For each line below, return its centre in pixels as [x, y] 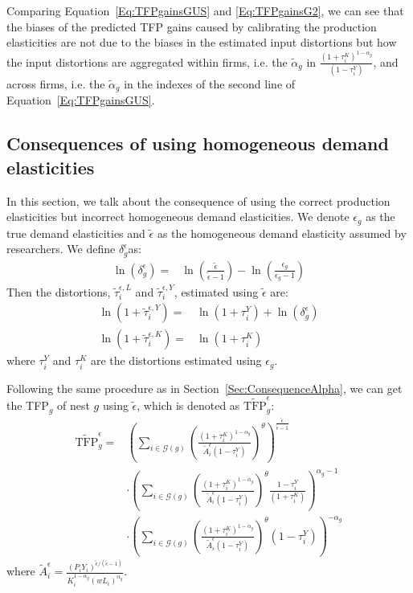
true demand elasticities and [76, 233]
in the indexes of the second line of [210, 83]
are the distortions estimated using [176, 360]
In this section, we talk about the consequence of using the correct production [198, 200]
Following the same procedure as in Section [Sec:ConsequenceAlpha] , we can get [204, 388]
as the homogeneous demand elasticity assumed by [282, 233]
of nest [74, 405]
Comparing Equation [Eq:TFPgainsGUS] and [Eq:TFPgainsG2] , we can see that [205, 10]
